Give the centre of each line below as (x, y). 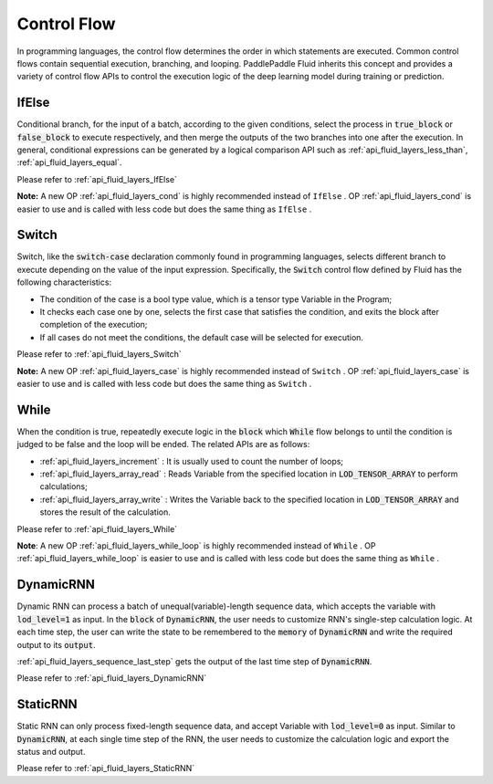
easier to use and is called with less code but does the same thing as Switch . (164, 384)
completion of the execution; (94, 325)
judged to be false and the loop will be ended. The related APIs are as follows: (163, 444)
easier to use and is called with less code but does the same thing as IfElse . (164, 209)
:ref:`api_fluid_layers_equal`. (69, 162)
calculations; (64, 486)
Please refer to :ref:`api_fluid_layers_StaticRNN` (106, 768)
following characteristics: (64, 282)
